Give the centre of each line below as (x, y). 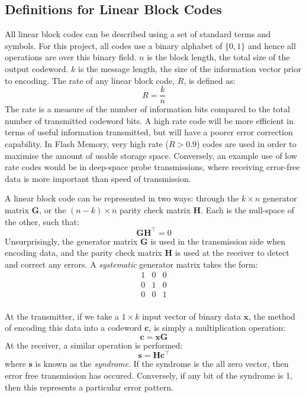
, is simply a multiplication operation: (217, 328)
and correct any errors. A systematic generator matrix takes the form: (131, 264)
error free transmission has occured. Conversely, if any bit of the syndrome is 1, (149, 375)
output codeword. (37, 68)
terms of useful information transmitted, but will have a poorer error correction (149, 132)
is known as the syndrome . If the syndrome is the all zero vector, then (162, 364)
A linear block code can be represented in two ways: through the (122, 198)
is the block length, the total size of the (218, 57)
